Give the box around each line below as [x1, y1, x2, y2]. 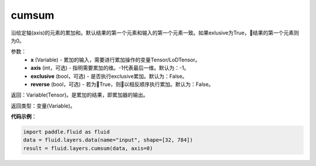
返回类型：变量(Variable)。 [11, 102, 75, 109]
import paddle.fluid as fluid [23, 129, 110, 136]
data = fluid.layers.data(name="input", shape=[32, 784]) [23, 137, 193, 143]
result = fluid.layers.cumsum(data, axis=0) [23, 145, 153, 151]
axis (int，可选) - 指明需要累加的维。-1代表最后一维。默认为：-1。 [30, 64, 190, 71]
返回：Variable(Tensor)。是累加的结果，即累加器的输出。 [11, 91, 149, 99]
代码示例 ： [11, 113, 37, 120]
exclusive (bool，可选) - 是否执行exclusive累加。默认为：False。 [30, 72, 188, 79]
